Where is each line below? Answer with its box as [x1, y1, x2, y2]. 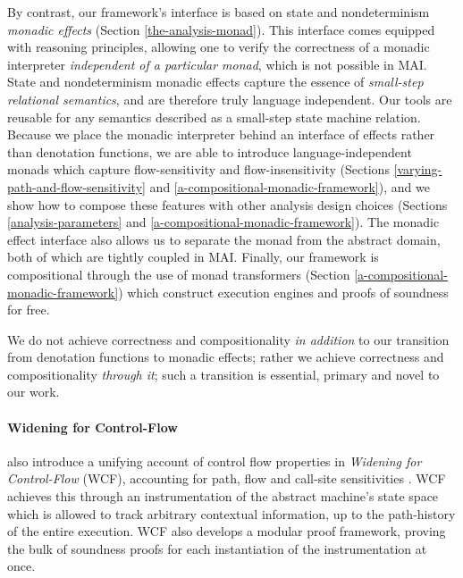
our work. [7, 382, 60, 401]
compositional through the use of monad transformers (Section [7, 264, 350, 283]
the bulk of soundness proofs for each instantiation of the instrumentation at [7, 539, 427, 557]
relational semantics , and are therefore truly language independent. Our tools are [7, 89, 452, 108]
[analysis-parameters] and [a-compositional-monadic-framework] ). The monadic [7, 213, 440, 231]
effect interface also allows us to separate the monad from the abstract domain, [7, 230, 441, 248]
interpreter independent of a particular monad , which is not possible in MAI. [7, 54, 427, 73]
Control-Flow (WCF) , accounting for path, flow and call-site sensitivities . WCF [7, 469, 446, 488]
